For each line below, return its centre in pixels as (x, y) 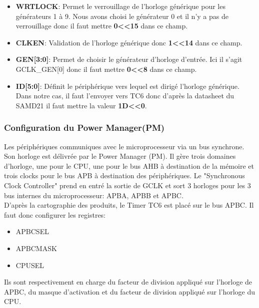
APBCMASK (36, 248)
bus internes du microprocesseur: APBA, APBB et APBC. (94, 195)
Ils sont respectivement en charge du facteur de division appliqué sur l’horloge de (128, 282)
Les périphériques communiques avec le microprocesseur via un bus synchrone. (124, 146)
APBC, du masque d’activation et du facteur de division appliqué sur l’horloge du (130, 291)
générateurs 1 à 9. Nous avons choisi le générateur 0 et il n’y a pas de (122, 16)
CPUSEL (30, 265)
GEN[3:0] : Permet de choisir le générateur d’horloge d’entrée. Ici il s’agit (129, 59)
